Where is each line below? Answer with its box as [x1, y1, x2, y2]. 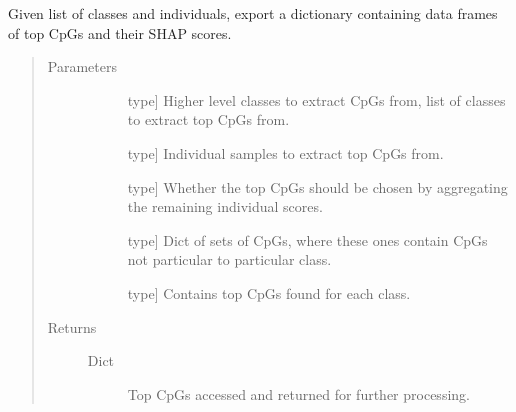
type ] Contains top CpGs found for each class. [127, 282, 411, 303]
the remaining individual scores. [127, 196, 323, 217]
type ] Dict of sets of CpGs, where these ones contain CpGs [127, 229, 488, 250]
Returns [47, 316, 97, 337]
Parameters [47, 56, 117, 77]
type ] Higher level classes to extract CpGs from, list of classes [127, 89, 506, 110]
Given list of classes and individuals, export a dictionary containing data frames [8, 3, 498, 23]
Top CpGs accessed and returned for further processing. [127, 383, 470, 404]
